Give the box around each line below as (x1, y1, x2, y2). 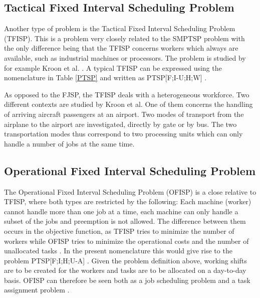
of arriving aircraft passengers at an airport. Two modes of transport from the (4, 108, 244, 119)
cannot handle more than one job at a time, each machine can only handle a (4, 206, 238, 216)
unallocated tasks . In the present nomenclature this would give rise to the (4, 245, 232, 256)
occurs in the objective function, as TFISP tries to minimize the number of (4, 225, 234, 236)
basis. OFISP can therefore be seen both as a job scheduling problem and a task (4, 274, 250, 285)
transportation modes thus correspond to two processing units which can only (4, 128, 243, 139)
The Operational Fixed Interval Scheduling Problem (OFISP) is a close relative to (4, 186, 256, 197)
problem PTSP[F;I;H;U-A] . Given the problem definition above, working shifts (4, 255, 247, 265)
